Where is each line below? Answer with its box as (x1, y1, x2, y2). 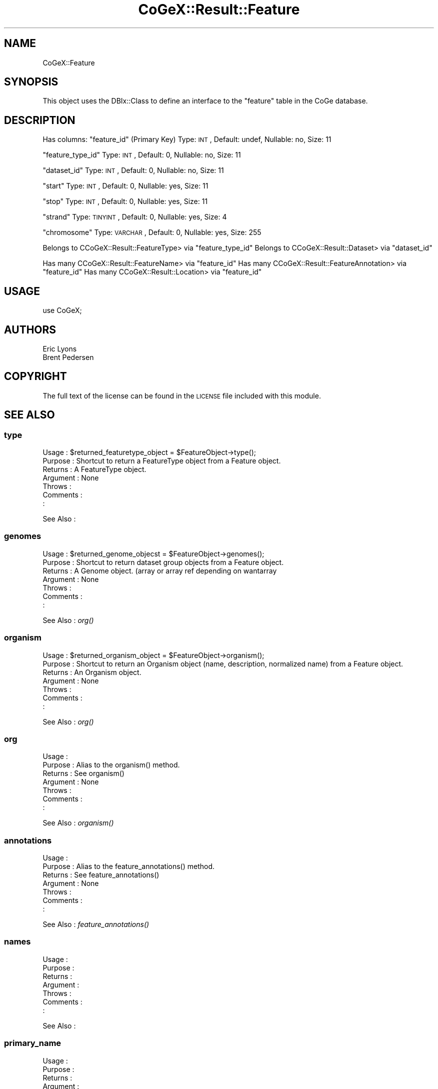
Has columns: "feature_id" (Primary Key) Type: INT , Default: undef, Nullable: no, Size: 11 (42, 135, 331, 144)
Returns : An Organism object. (42, 667, 141, 676)
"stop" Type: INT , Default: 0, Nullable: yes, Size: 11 (42, 197, 208, 206)
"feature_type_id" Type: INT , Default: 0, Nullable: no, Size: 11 (42, 150, 241, 159)
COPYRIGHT (4, 370, 67, 383)
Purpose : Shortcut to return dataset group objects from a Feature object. (42, 557, 284, 566)
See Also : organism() (42, 818, 114, 827)
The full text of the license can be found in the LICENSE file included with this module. (42, 391, 321, 400)
